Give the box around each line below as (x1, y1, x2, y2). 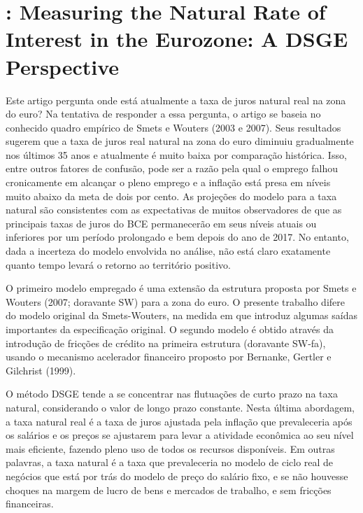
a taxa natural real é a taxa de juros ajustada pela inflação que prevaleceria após (6, 414, 353, 428)
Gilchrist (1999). (6, 363, 76, 377)
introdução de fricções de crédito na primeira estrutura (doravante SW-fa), (6, 335, 326, 350)
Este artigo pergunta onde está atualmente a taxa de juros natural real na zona (6, 92, 346, 107)
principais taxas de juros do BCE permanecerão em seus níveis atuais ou (6, 216, 317, 230)
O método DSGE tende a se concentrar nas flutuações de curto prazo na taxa (6, 386, 338, 401)
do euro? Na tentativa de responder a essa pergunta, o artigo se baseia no (6, 106, 321, 121)
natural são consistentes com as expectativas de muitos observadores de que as (6, 202, 342, 217)
